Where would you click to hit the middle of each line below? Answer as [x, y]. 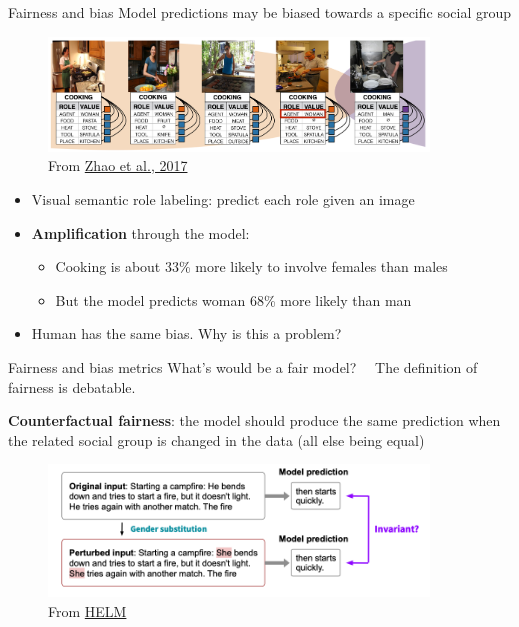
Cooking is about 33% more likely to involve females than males [251, 266]
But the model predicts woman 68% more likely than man [233, 299]
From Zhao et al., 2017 [118, 165]
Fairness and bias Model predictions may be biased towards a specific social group [260, 12]
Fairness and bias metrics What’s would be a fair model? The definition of [243, 367]
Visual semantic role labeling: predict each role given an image [223, 199]
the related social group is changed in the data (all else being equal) [216, 439]
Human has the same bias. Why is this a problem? [186, 333]
